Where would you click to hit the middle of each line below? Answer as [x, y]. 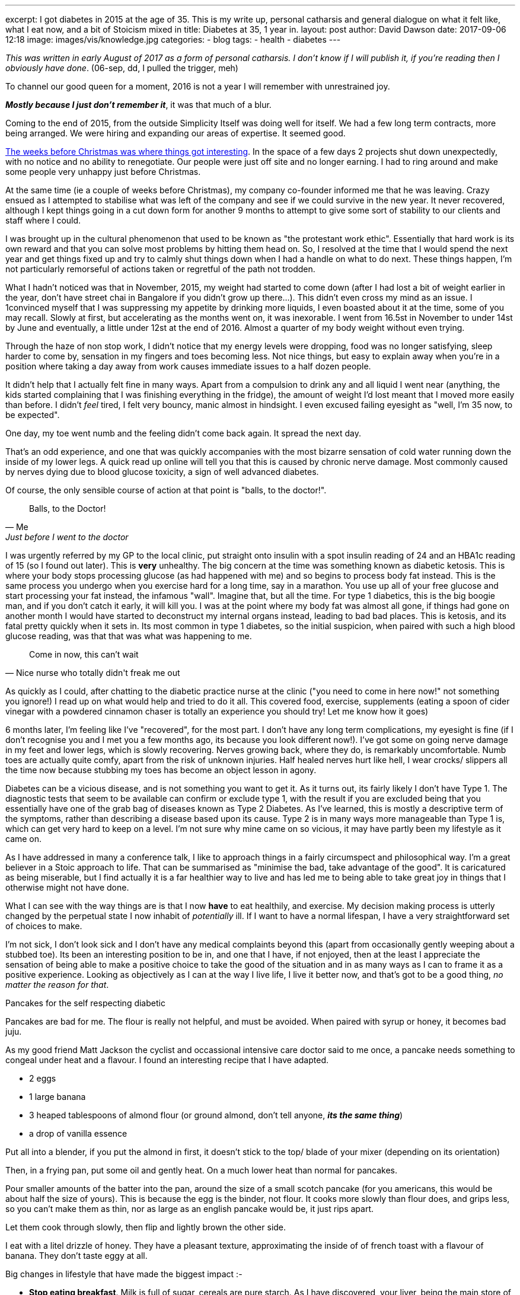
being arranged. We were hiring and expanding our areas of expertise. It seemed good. [176, 133]
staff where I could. [43, 220]
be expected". [33, 415]
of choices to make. [44, 926]
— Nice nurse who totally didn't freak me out [93, 673]
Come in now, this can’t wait [84, 654]
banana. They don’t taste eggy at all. [76, 1256]
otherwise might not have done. [67, 887]
